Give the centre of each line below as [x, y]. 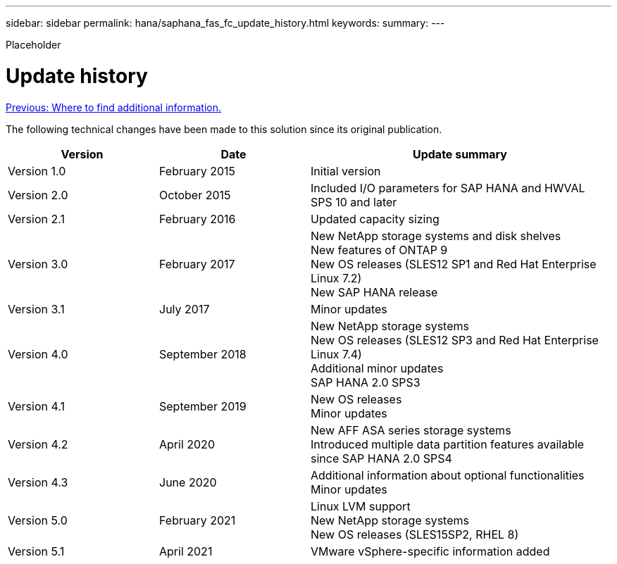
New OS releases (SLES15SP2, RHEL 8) [415, 534]
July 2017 [185, 309]
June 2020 [188, 482]
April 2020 [187, 444]
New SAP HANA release [374, 292]
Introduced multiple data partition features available [448, 444]
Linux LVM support [361, 506]
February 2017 [197, 264]
